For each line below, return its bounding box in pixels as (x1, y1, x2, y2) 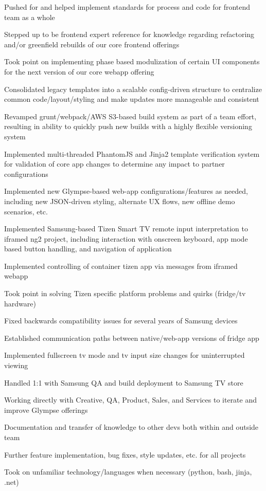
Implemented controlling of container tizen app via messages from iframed (4, 260, 238, 271)
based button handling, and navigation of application (4, 243, 172, 254)
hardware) (4, 298, 36, 308)
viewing (4, 360, 28, 371)
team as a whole (4, 11, 55, 22)
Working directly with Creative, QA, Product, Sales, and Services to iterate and (4, 394, 257, 405)
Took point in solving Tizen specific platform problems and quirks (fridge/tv (4, 288, 246, 299)
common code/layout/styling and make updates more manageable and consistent (4, 94, 259, 104)
